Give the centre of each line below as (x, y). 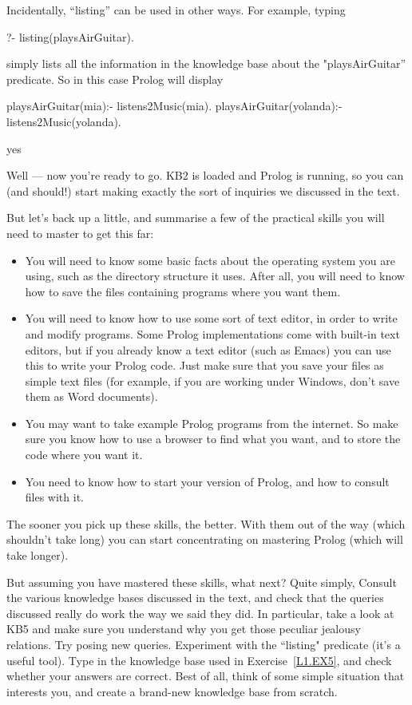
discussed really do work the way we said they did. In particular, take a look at (200, 613)
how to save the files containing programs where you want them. (183, 291)
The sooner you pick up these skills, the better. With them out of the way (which (206, 523)
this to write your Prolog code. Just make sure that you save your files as (204, 365)
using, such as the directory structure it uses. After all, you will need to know (215, 276)
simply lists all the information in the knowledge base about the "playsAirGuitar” (206, 63)
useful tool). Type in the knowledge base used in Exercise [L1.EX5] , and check (199, 660)
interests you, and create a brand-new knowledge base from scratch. (172, 691)
